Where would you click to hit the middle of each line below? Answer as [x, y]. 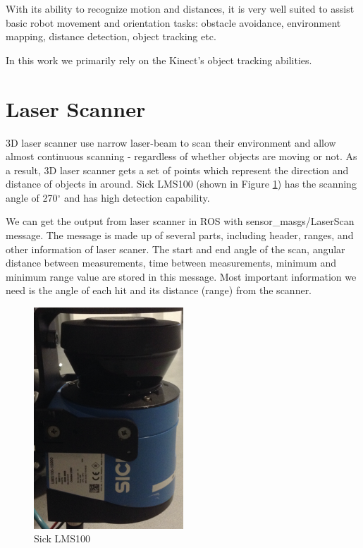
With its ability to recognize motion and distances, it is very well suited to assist [180, 8]
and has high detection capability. [137, 197]
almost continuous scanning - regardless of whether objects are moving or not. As [181, 156]
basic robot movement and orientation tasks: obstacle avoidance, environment [173, 22]
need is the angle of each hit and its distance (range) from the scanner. [159, 290]
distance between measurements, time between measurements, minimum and [171, 263]
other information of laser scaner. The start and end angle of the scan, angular [176, 249]
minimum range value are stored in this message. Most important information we [181, 276]
